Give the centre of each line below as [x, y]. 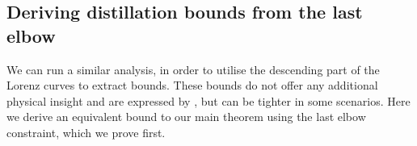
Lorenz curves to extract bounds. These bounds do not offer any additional [192, 85]
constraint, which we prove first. [86, 132]
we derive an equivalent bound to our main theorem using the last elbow [186, 117]
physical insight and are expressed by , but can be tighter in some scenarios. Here [208, 100]
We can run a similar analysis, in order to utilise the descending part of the [193, 69]
